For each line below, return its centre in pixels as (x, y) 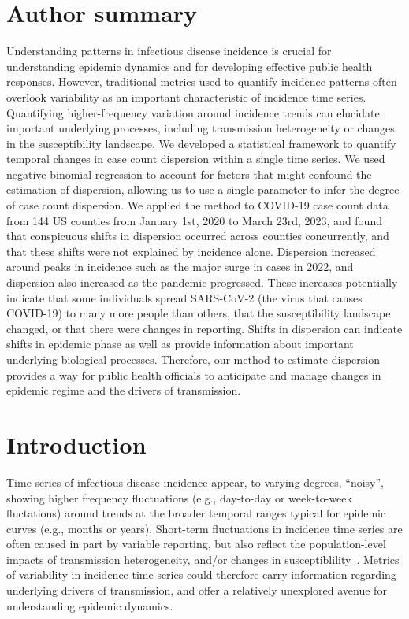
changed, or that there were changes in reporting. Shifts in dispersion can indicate (204, 328)
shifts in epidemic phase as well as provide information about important (180, 344)
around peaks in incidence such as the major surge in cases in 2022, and (180, 267)
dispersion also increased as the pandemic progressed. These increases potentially (202, 282)
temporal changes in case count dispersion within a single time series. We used (196, 159)
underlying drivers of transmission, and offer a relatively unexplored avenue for (197, 590)
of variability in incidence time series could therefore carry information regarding (201, 575)
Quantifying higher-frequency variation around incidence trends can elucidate (193, 112)
